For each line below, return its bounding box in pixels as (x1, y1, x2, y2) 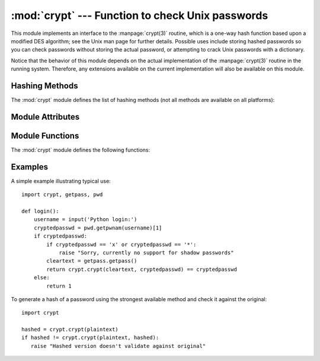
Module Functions (11, 130, 79, 140)
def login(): (21, 208, 59, 215)
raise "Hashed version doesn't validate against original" (30, 343, 206, 349)
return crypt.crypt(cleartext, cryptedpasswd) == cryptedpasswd (46, 266, 237, 273)
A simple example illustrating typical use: (11, 177, 111, 184)
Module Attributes (11, 111, 80, 122)
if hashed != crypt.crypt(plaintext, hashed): (21, 334, 159, 341)
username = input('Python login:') (33, 216, 137, 223)
